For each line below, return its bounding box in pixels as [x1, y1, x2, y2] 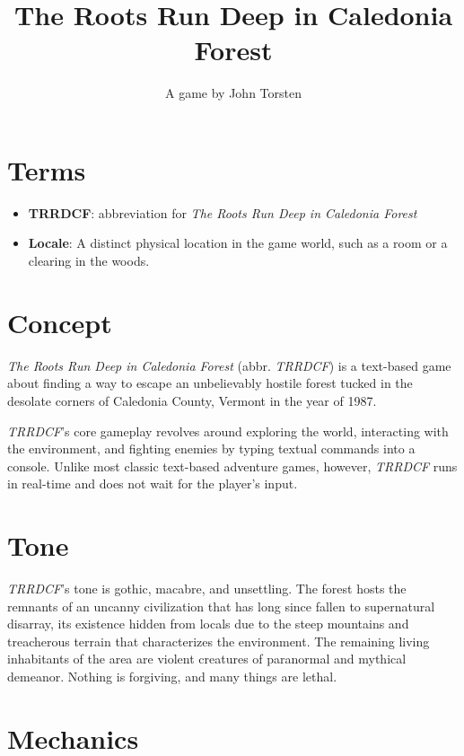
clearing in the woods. [28, 251, 150, 270]
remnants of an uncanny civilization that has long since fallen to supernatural [7, 596, 435, 615]
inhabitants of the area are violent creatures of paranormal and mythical [7, 649, 407, 668]
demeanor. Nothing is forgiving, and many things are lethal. [7, 667, 337, 685]
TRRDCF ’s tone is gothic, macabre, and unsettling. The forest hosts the [7, 579, 407, 598]
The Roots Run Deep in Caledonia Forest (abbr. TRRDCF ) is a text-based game [7, 356, 451, 374]
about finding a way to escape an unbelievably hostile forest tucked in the [7, 374, 413, 392]
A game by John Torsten [165, 84, 302, 102]
